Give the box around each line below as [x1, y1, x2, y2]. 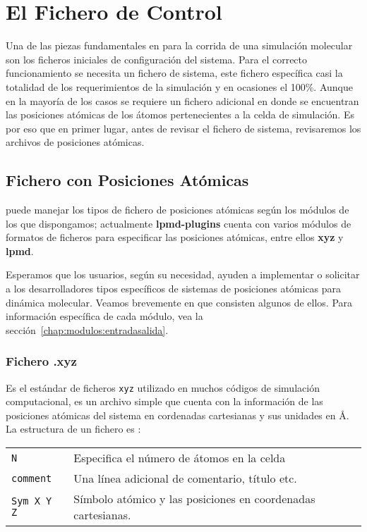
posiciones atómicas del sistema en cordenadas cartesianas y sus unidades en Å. [6, 407, 349, 422]
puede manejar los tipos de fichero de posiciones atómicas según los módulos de [6, 202, 349, 217]
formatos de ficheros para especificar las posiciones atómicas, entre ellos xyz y [6, 230, 344, 245]
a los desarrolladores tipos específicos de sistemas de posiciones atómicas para [6, 281, 342, 296]
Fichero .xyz [6, 352, 77, 370]
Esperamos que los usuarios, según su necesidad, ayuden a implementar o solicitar [6, 267, 360, 282]
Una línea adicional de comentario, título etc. [73, 470, 297, 487]
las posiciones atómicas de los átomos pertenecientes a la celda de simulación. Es [6, 107, 354, 122]
